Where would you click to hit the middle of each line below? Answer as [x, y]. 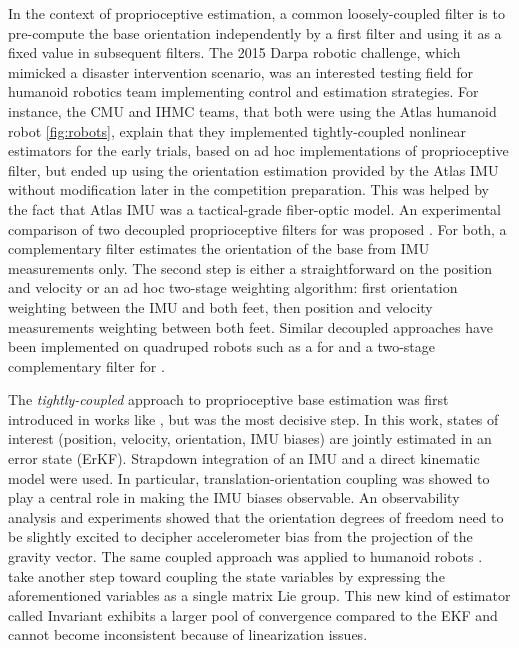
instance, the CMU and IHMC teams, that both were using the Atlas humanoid [252, 110]
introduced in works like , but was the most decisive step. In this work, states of [253, 418]
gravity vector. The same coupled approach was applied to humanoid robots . [245, 556]
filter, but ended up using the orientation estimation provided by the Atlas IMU [253, 169]
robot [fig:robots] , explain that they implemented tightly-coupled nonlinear [237, 130]
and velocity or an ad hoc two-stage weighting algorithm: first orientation [233, 287]
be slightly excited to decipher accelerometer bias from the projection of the [240, 536]
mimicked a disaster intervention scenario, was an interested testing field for [240, 71]
